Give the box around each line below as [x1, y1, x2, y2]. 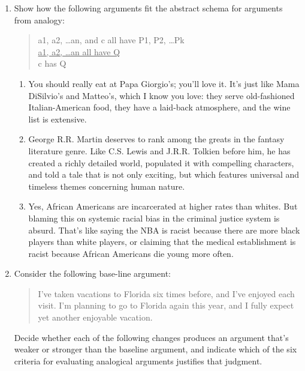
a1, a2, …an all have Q [38, 45, 120, 58]
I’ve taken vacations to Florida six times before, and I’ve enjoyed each [38, 287, 295, 300]
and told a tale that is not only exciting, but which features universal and [28, 168, 300, 181]
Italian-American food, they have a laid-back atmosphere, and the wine [28, 101, 291, 113]
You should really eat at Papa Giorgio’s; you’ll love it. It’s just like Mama [28, 77, 300, 89]
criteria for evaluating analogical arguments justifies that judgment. [14, 354, 262, 367]
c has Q [38, 57, 67, 70]
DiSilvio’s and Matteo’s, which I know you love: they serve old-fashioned [28, 89, 295, 101]
